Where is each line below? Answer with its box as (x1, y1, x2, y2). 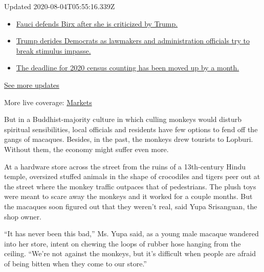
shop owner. (4, 211, 41, 221)
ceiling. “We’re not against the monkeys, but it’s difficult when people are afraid (4, 248, 256, 259)
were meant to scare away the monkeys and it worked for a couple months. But (4, 191, 253, 202)
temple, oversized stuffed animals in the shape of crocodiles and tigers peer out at (4, 171, 260, 182)
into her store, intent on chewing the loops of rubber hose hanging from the (4, 238, 241, 249)
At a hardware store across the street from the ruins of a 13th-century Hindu (4, 161, 246, 171)
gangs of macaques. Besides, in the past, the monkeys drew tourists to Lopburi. (4, 134, 253, 144)
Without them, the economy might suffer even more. (4, 143, 169, 154)
